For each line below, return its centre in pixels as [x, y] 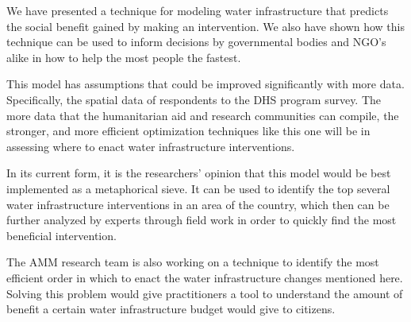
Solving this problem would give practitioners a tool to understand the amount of [205, 293]
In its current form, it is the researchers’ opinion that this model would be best [199, 173]
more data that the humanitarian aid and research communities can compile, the [203, 115]
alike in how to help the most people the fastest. [124, 57]
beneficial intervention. [61, 235]
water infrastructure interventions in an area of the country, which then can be [198, 204]
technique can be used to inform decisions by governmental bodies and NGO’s [196, 42]
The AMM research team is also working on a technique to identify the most [193, 262]
